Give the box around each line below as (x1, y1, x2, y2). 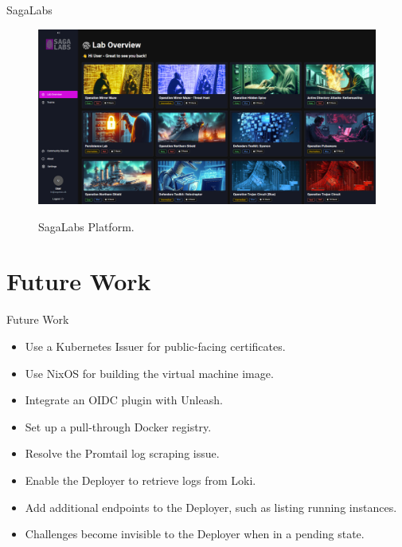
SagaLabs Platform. (38, 218, 135, 234)
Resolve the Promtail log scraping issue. (25, 445, 220, 462)
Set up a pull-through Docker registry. (25, 418, 212, 435)
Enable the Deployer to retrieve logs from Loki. (25, 471, 256, 488)
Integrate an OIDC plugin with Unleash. (25, 392, 223, 408)
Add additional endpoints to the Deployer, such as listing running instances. (25, 498, 397, 515)
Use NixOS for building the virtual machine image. (25, 364, 274, 381)
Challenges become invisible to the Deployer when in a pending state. (25, 525, 365, 542)
